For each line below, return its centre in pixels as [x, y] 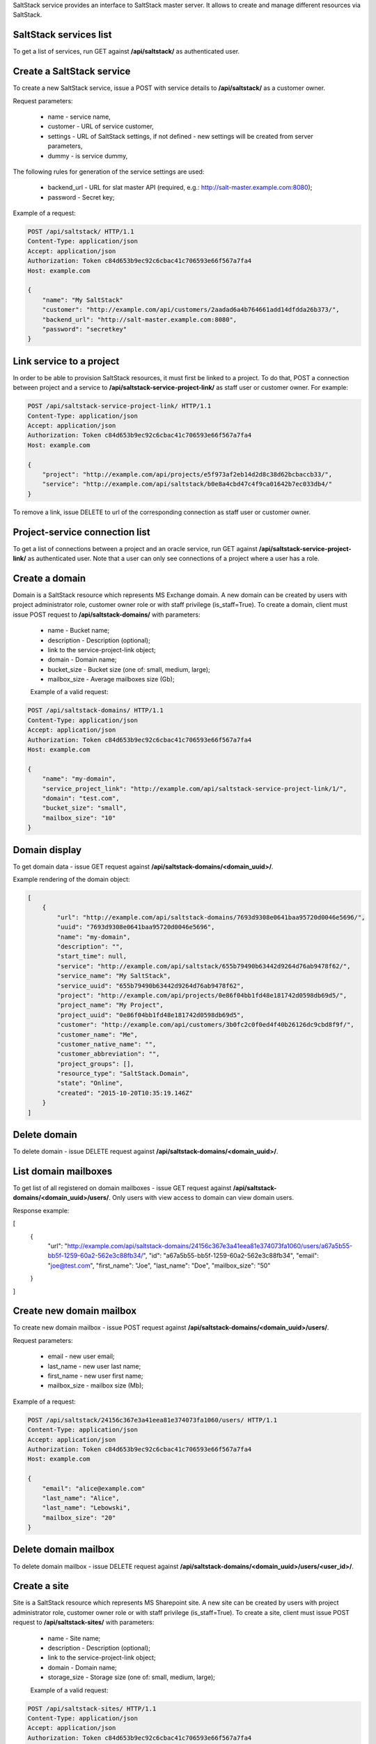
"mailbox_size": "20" [79, 1518]
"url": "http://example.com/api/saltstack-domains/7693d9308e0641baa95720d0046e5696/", [211, 917]
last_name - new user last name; [94, 1366]
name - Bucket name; [79, 631]
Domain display [47, 850]
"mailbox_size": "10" [79, 818]
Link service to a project [66, 361]
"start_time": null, [92, 956]
